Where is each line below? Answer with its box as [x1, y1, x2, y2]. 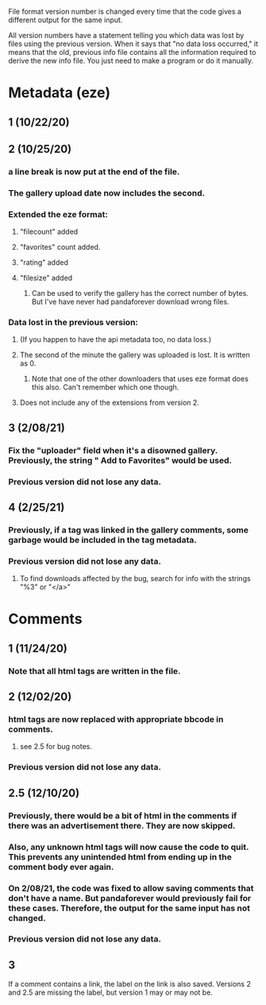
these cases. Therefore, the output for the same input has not [8, 902, 250, 914]
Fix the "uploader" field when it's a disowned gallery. [8, 444, 218, 456]
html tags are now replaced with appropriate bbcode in [8, 714, 224, 725]
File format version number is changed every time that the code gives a [8, 7, 242, 16]
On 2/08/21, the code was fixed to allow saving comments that [8, 883, 254, 894]
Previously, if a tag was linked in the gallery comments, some [8, 524, 249, 535]
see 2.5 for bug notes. [19, 742, 93, 751]
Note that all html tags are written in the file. [8, 665, 181, 677]
